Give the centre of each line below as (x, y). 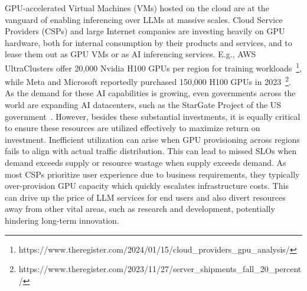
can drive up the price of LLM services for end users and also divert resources (145, 197)
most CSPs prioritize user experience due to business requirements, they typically (152, 174)
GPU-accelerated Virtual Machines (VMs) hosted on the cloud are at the (137, 8)
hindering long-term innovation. (62, 220)
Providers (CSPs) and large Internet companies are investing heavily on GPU (145, 31)
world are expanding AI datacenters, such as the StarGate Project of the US (143, 105)
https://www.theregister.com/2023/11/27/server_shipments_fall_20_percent (160, 269)
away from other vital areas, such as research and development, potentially (140, 209)
